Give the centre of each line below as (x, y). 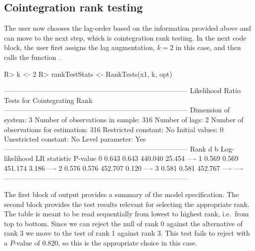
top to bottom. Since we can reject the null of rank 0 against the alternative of (124, 223)
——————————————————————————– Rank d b (111, 148)
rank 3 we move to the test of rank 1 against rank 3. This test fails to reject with (127, 233)
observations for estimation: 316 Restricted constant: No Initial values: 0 (114, 129)
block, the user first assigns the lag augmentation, (79, 47)
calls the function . (32, 57)
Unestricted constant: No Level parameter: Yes (75, 139)
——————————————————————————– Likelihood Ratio (122, 90)
